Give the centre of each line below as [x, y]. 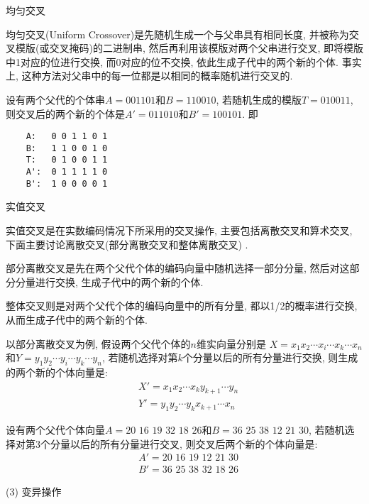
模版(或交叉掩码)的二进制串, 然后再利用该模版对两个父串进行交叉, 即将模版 [189, 48]
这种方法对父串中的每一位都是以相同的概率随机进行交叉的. [157, 76]
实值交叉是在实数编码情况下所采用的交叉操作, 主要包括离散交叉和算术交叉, [179, 230]
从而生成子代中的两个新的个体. [77, 319]
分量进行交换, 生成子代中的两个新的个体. [109, 281]
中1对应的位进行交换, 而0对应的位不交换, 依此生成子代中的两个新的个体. [172, 61]
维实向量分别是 [231, 343]
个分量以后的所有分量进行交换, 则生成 [270, 357]
